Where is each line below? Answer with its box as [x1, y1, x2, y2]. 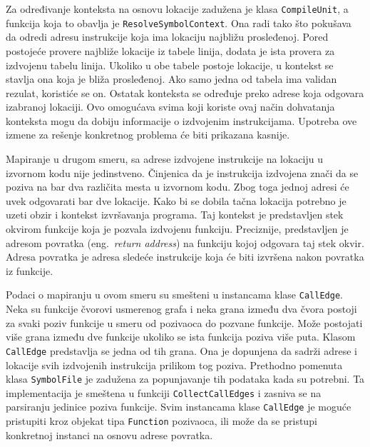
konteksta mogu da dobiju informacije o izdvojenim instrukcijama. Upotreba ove [6, 113, 357, 128]
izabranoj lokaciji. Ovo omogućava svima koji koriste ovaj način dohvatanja [6, 99, 335, 114]
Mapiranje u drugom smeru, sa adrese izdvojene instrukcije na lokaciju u [6, 151, 324, 166]
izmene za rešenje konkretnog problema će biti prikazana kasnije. [6, 127, 290, 142]
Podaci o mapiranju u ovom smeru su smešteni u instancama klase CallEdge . [6, 287, 343, 302]
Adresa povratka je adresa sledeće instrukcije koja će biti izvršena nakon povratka [6, 249, 364, 264]
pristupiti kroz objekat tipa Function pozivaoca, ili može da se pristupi [6, 413, 317, 428]
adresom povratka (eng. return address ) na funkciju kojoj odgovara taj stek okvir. [6, 235, 364, 250]
